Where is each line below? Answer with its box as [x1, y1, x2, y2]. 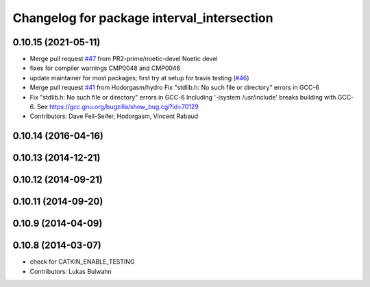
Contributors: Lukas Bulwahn [29, 267, 112, 275]
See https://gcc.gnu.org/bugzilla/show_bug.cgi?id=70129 [36, 103, 199, 111]
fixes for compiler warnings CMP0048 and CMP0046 [29, 64, 181, 72]
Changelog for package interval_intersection [12, 10, 273, 25]
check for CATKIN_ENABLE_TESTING [29, 257, 135, 266]
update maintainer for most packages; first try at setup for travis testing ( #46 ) [29, 73, 249, 82]
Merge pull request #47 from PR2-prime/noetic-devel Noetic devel [29, 55, 219, 63]
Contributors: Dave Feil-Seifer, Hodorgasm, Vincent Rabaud [29, 112, 199, 120]
